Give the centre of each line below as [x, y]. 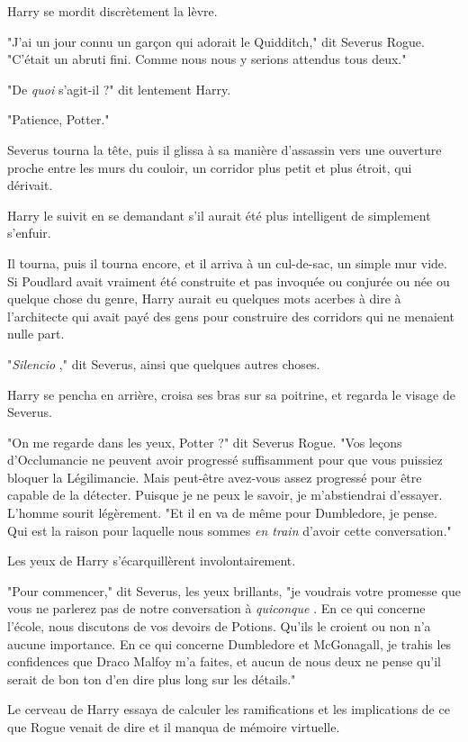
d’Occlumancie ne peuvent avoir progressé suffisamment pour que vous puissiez [225, 460]
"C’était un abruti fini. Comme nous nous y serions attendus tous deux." [207, 59]
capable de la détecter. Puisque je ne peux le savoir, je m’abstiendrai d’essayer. [225, 495]
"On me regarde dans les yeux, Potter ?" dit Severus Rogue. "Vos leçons [205, 442]
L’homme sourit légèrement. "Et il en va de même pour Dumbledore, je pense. [222, 513]
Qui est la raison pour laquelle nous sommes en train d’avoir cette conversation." [229, 530]
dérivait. [30, 185]
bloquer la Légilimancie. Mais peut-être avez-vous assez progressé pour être [215, 477]
